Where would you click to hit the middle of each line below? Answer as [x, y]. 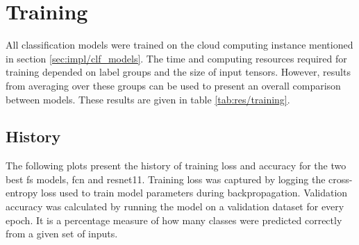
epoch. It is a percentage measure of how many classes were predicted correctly [174, 220]
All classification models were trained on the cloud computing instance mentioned [179, 45]
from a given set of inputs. [62, 234]
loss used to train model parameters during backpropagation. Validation [194, 193]
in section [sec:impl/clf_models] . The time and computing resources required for [176, 58]
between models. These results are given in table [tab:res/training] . [148, 99]
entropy [22, 193]
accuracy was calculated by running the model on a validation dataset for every [175, 206]
